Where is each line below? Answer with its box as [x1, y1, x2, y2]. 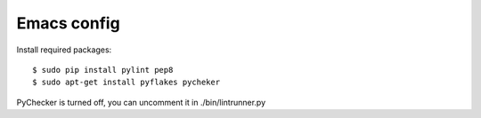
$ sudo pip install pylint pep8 [32, 65, 174, 75]
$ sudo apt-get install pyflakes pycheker [32, 77, 221, 88]
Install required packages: [16, 44, 112, 55]
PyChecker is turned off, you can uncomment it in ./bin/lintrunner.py [16, 97, 266, 107]
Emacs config [16, 13, 120, 33]
